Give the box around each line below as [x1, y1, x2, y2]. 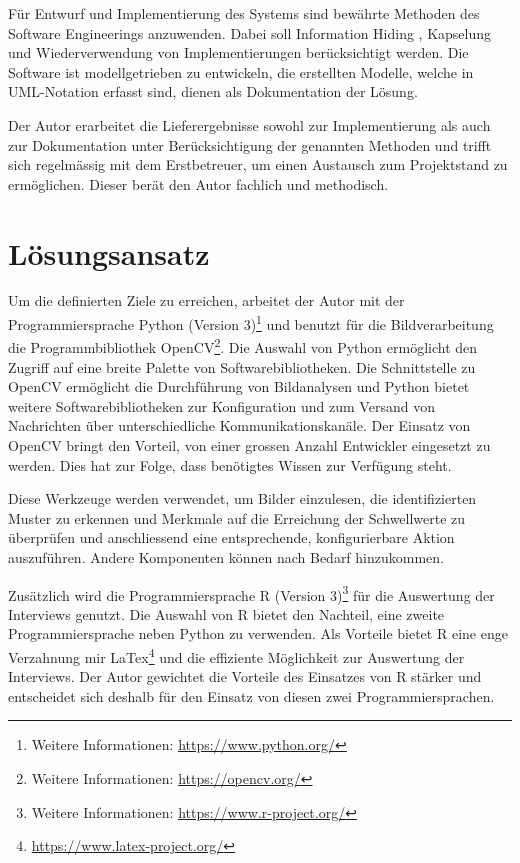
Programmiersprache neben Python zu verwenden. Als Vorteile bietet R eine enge [8, 623, 508, 644]
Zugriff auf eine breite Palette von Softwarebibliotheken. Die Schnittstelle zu [8, 356, 476, 377]
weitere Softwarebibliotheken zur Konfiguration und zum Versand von [8, 395, 435, 416]
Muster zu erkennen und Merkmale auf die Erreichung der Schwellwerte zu [8, 507, 466, 528]
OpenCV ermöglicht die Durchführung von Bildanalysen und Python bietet [8, 376, 470, 397]
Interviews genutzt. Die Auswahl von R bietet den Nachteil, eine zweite [8, 603, 445, 624]
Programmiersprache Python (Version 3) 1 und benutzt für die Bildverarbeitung [8, 311, 494, 334]
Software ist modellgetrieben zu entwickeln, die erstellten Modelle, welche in [8, 61, 474, 82]
